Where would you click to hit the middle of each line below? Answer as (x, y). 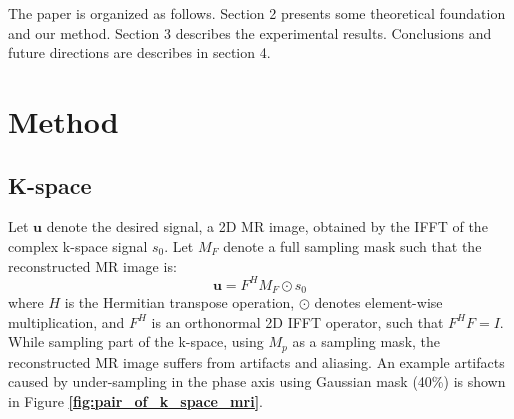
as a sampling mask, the (366, 341)
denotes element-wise (378, 302)
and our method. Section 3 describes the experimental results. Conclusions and (250, 32)
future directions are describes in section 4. (139, 52)
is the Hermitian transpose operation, (179, 302)
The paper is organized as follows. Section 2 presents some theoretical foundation (257, 13)
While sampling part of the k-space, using (136, 341)
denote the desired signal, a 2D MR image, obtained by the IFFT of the (267, 226)
